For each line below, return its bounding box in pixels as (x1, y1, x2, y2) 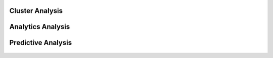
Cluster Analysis (9, 6, 63, 15)
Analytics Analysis (9, 22, 70, 31)
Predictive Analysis (9, 38, 72, 47)
